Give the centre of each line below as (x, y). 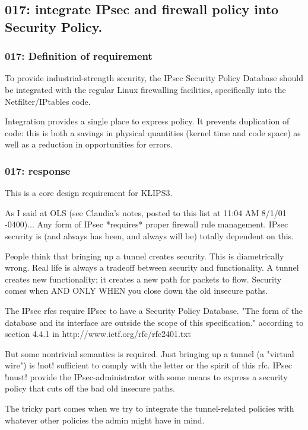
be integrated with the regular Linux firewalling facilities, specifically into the (145, 89)
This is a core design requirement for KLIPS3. (89, 193)
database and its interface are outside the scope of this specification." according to (154, 322)
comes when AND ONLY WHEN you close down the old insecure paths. (136, 291)
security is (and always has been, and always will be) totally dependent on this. (150, 235)
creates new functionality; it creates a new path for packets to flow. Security (143, 279)
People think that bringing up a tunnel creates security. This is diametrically (145, 256)
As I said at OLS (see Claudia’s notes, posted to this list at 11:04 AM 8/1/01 (146, 212)
